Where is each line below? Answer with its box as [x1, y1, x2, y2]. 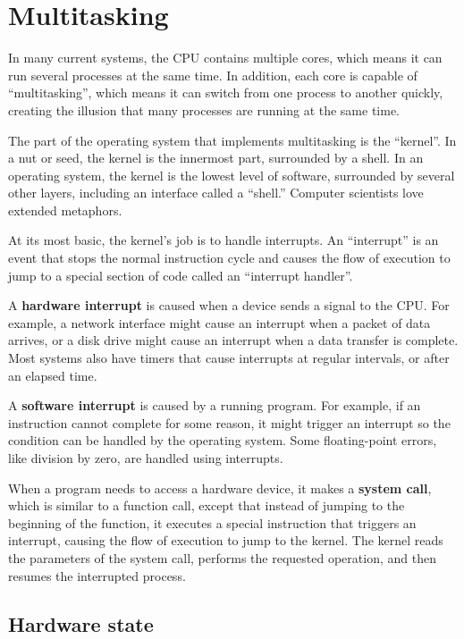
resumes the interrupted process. [8, 566, 186, 584]
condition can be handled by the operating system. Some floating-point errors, [8, 431, 437, 450]
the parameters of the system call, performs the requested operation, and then [8, 548, 436, 567]
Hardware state [8, 610, 154, 637]
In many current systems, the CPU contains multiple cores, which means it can [8, 48, 443, 67]
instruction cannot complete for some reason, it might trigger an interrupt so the [8, 413, 451, 432]
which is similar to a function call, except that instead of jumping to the [8, 496, 405, 515]
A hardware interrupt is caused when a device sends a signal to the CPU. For [8, 296, 450, 315]
